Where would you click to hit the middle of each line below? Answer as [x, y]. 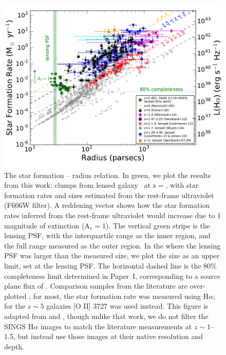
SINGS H [19, 326]
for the [15, 306]
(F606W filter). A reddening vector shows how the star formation [107, 205]
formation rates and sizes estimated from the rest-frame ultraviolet [109, 195]
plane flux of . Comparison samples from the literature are [96, 286]
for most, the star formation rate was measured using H [121, 296]
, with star [182, 185]
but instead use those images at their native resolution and [110, 336]
